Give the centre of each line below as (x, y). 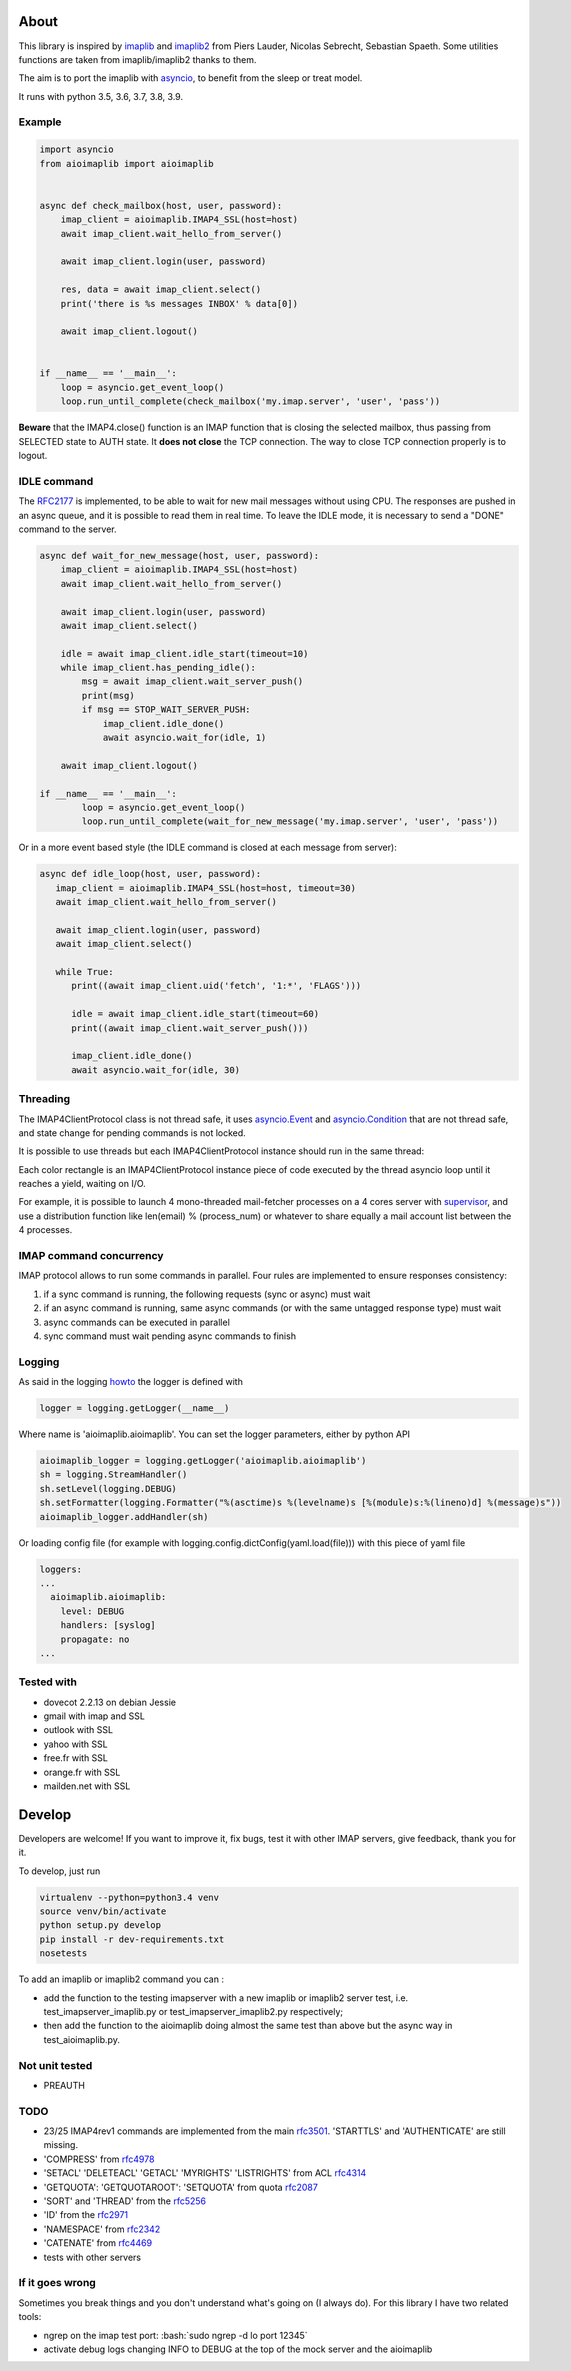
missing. (61, 2145)
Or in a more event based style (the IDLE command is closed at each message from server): (207, 847)
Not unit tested (55, 2065)
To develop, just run (59, 1871)
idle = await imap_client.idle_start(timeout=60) (195, 1014)
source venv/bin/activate (103, 1911)
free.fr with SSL (76, 1758)
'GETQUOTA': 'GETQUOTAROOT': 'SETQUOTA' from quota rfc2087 (181, 2187)
